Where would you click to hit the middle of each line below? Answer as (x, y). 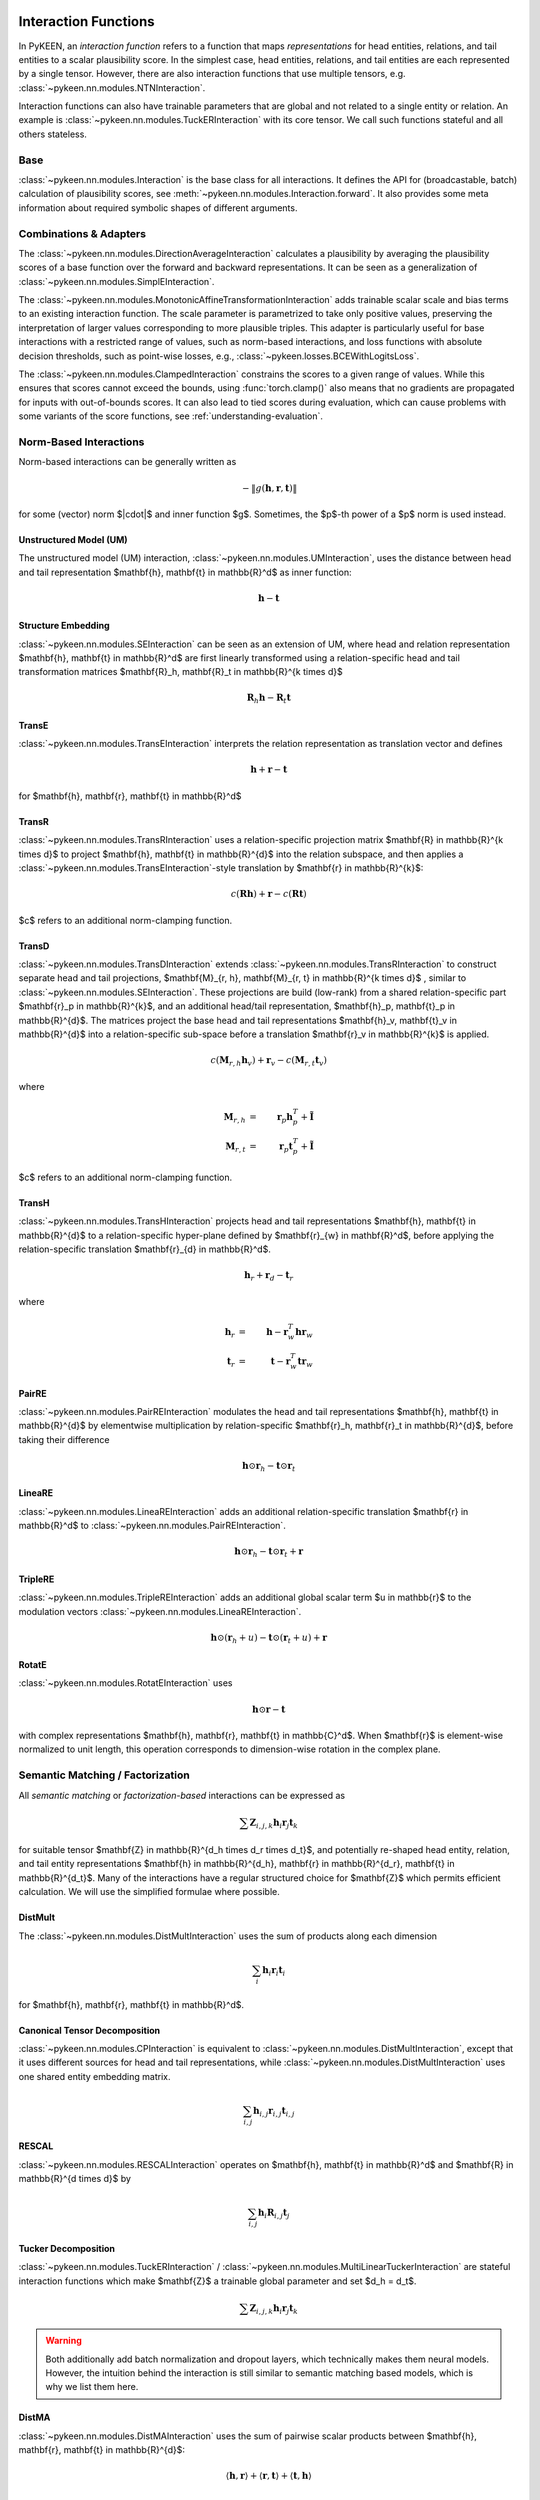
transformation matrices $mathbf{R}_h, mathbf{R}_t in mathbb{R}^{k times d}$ (181, 672)
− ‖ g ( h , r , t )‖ (269, 488)
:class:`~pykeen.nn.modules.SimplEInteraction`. (116, 281)
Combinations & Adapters (82, 233)
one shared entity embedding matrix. (94, 2076)
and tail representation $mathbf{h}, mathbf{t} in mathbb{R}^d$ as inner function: (185, 572)
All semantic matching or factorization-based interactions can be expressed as (181, 1795)
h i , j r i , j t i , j (273, 2112)
